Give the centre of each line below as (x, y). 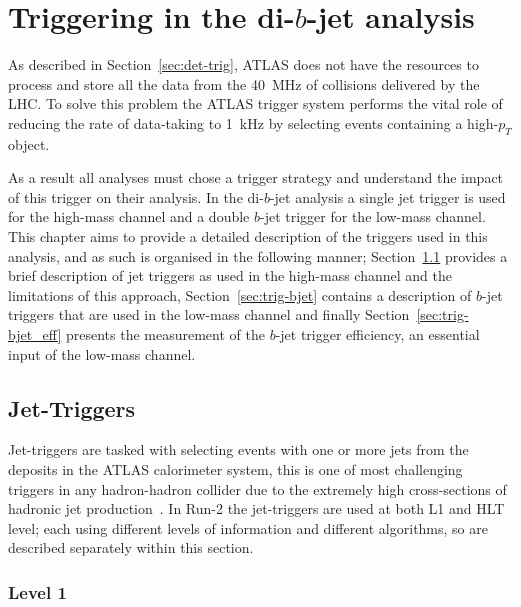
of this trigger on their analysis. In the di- (136, 196)
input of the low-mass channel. (102, 353)
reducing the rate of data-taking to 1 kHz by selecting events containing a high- (253, 122)
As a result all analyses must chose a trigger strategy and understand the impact (256, 177)
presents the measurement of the (165, 334)
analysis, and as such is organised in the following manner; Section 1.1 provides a (258, 255)
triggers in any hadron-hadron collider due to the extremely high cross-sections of (257, 488)
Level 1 (37, 591)
